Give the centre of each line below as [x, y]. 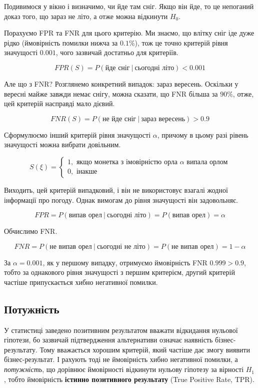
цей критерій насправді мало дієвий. [59, 103]
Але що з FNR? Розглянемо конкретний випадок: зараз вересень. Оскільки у [121, 83]
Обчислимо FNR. [31, 231]
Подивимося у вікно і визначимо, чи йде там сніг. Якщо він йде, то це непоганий [129, 6]
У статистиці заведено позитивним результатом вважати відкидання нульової [121, 330]
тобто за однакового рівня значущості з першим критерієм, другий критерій [119, 272]
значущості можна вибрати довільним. [62, 144]
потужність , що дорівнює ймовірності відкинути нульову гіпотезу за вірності [124, 369]
